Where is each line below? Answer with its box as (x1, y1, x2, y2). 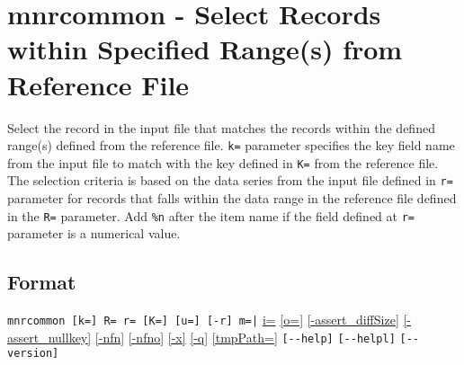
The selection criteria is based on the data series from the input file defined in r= (7, 171, 453, 190)
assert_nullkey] (7, 327, 92, 346)
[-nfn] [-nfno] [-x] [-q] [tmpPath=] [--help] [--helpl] (94, 327, 396, 346)
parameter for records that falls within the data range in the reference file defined (7, 189, 457, 208)
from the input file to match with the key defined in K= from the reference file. (7, 153, 439, 172)
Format (7, 268, 76, 296)
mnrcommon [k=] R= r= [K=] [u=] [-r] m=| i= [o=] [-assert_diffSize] (7, 310, 399, 329)
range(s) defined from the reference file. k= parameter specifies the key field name (7, 136, 455, 155)
